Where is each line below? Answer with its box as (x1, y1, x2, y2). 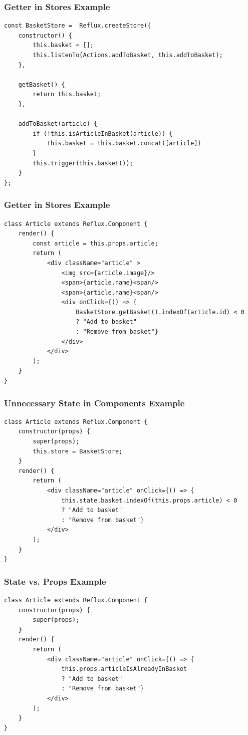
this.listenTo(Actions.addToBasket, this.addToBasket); (33, 52, 223, 59)
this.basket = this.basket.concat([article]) (47, 140, 201, 147)
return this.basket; (33, 91, 101, 98)
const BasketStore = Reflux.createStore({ (4, 22, 151, 30)
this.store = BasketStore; (33, 447, 123, 455)
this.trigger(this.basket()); (33, 159, 133, 167)
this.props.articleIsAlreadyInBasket (61, 665, 187, 673)
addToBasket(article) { (18, 120, 98, 128)
